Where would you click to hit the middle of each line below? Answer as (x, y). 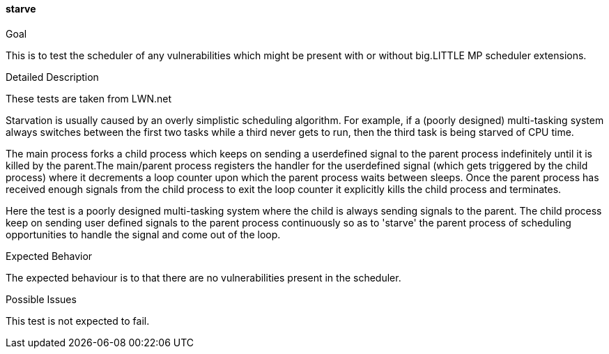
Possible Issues (41, 299)
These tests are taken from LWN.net (89, 98)
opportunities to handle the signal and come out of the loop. (143, 234)
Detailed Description (52, 77)
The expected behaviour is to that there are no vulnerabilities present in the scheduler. (203, 277)
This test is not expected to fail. (78, 321)
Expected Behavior (49, 256)
